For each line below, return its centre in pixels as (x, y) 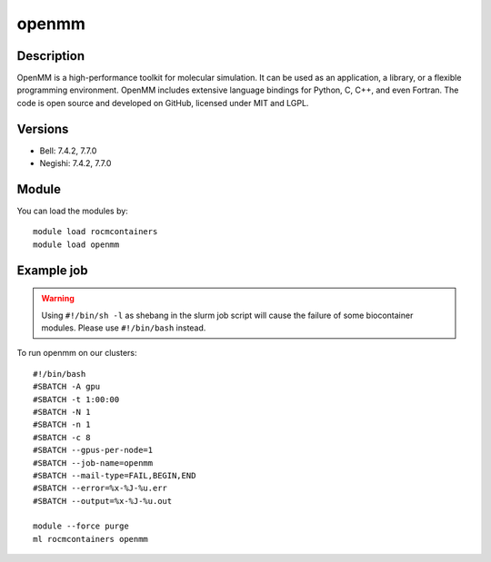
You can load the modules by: (73, 211)
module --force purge (81, 526)
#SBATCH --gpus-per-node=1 (93, 450)
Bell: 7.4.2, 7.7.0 (68, 151)
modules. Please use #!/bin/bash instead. (124, 328)
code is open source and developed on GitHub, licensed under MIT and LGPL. (163, 103)
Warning (58, 299)
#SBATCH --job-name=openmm (93, 463)
